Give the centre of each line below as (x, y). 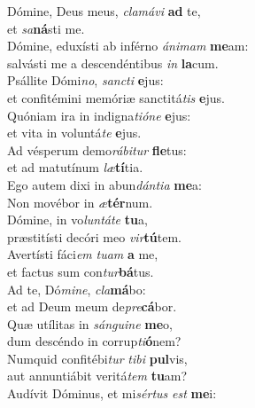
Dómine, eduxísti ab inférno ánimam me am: (128, 46)
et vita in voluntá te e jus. (74, 133)
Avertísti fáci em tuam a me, (83, 254)
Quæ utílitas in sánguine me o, (90, 323)
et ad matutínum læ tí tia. (75, 167)
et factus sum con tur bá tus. (81, 271)
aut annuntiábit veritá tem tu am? (97, 376)
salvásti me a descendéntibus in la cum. (113, 63)
